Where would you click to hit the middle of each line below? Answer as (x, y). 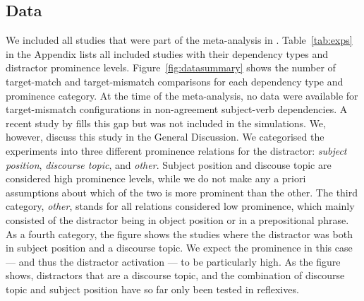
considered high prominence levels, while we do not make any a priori (156, 178)
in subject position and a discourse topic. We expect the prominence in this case (179, 248)
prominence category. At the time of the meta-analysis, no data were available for (182, 95)
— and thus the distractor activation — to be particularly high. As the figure (173, 261)
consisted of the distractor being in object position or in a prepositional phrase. (177, 219)
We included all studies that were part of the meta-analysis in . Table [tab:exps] (179, 40)
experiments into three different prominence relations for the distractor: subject (176, 150)
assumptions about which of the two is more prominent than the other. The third (182, 192)
